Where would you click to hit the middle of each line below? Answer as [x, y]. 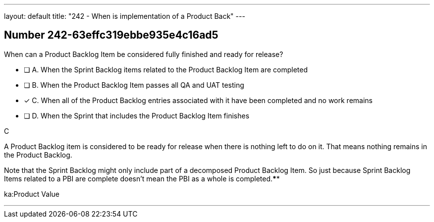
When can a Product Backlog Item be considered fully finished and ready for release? [144, 54]
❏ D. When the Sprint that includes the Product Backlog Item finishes [137, 115]
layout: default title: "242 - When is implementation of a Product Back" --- [125, 16]
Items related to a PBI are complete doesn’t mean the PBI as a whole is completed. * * [142, 178]
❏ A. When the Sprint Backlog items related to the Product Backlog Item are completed [166, 69]
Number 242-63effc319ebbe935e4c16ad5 [111, 35]
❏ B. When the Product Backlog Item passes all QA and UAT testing [134, 85]
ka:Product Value [32, 194]
